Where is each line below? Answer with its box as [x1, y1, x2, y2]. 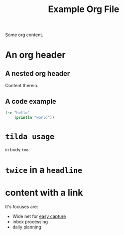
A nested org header [5, 69, 70, 78]
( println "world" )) [14, 115, 55, 120]
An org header [5, 49, 66, 61]
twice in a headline [5, 164, 83, 175]
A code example [5, 97, 56, 106]
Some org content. [5, 32, 43, 38]
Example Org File [48, 4, 120, 15]
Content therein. [5, 83, 39, 89]
